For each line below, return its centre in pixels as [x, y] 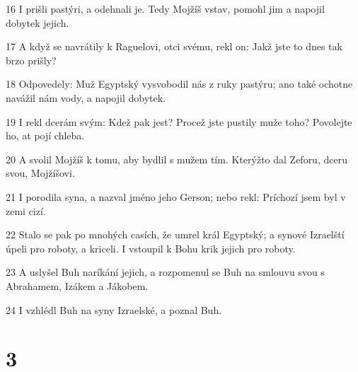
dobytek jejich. [37, 22]
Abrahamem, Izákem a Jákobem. [77, 285]
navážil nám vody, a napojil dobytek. [86, 97]
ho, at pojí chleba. [45, 135]
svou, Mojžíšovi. [40, 173]
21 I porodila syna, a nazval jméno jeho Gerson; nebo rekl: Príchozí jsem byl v [176, 196]
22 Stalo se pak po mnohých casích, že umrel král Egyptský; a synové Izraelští [175, 234]
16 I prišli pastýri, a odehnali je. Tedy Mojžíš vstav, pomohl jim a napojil [165, 8]
